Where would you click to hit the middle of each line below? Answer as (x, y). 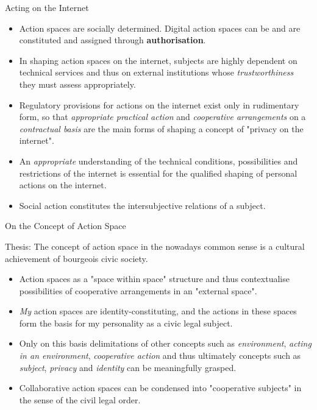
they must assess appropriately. (77, 84)
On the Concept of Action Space (66, 226)
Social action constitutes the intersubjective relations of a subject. (142, 205)
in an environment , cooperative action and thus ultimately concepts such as (160, 355)
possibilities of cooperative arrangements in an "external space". (138, 290)
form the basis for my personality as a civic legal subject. (126, 323)
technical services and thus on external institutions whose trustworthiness (156, 72)
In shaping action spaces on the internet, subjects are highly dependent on (158, 60)
